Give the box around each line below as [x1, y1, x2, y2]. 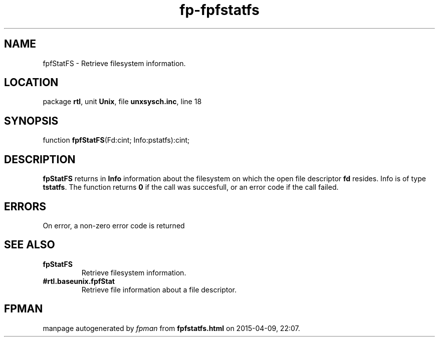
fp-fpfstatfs [179, 2, 260, 19]
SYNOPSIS [4, 114, 59, 127]
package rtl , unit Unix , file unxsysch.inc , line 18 [43, 97, 202, 106]
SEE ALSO [4, 238, 55, 251]
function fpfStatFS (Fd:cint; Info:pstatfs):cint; [43, 136, 190, 145]
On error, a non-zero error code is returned [43, 221, 185, 230]
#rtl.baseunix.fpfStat [43, 276, 115, 285]
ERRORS [4, 200, 47, 213]
